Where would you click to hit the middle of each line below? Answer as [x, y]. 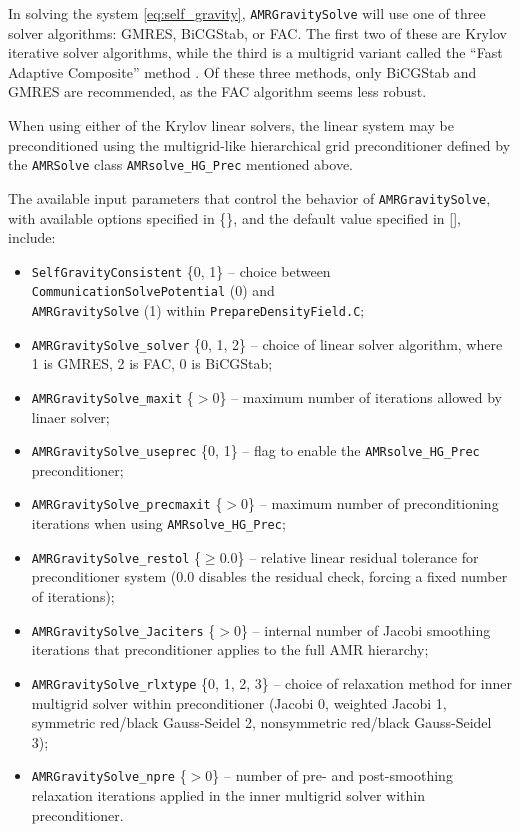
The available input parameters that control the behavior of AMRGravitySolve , [249, 197]
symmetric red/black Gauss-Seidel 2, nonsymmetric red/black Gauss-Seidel [261, 722]
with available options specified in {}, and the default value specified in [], [234, 217]
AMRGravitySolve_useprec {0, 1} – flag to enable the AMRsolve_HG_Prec [255, 450]
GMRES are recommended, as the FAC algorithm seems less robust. [217, 91]
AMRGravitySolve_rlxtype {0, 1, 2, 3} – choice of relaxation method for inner [271, 682]
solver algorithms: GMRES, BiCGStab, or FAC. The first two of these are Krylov [257, 32]
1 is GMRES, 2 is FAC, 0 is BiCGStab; [152, 363]
